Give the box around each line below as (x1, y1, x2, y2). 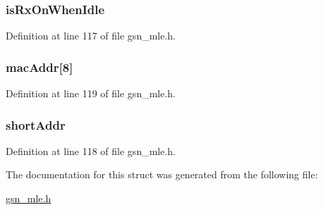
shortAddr (6, 116, 66, 133)
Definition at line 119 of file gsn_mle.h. (6, 86, 176, 101)
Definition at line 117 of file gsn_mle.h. (6, 28, 176, 43)
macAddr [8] (6, 58, 73, 75)
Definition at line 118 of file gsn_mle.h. (6, 143, 176, 158)
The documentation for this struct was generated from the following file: (6, 167, 318, 182)
